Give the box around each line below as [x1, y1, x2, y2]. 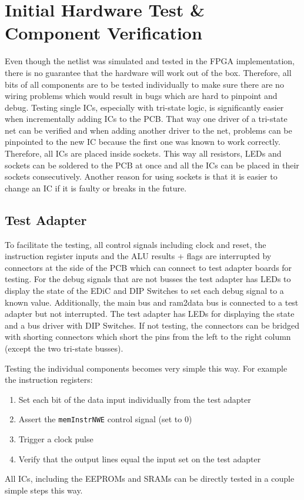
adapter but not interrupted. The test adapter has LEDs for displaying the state [5, 307, 295, 320]
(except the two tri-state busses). [5, 342, 123, 354]
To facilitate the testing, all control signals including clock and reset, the [5, 238, 266, 250]
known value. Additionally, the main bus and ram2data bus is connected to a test [5, 296, 299, 308]
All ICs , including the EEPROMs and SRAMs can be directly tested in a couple [5, 472, 295, 485]
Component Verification [5, 21, 202, 45]
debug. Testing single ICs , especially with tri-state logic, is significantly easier [5, 101, 284, 113]
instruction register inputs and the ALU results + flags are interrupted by [5, 250, 272, 262]
